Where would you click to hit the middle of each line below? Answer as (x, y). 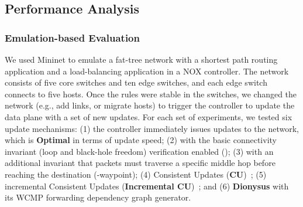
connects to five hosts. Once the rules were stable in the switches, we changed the (151, 94)
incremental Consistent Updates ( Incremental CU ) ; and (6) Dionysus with (147, 186)
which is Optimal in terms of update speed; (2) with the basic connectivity (141, 140)
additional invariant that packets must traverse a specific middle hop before (140, 163)
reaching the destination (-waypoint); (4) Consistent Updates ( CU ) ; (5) (136, 174)
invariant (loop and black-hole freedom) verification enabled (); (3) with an (139, 151)
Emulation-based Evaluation (72, 37)
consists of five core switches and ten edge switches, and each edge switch (136, 82)
